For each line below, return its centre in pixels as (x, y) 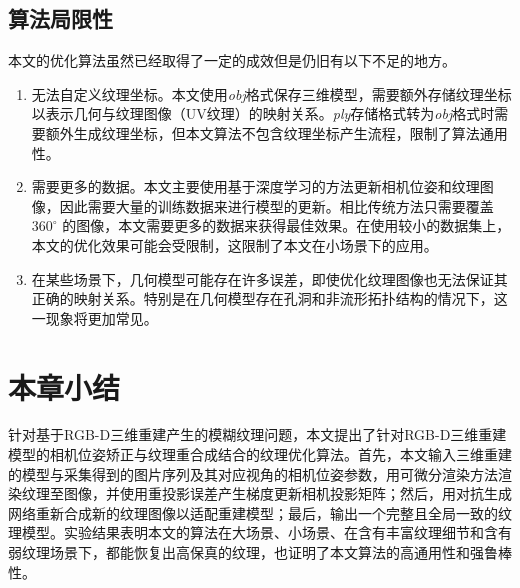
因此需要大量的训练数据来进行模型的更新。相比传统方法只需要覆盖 (276, 205)
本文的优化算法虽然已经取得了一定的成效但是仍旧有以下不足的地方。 (232, 60)
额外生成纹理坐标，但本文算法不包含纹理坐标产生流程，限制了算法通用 (276, 132)
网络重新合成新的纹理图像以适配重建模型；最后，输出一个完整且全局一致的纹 (260, 512)
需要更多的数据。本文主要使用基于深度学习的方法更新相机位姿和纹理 (255, 186)
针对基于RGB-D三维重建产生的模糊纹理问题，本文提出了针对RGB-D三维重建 (257, 434)
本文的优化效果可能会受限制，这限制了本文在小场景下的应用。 (234, 244)
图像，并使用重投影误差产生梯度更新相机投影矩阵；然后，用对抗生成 (287, 493)
